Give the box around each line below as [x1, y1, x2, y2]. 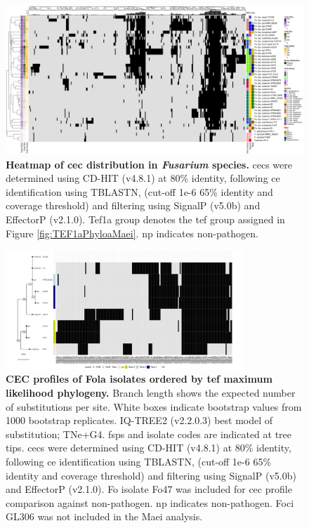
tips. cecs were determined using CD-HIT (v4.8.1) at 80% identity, [6, 440, 291, 455]
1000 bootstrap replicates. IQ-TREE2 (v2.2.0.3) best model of [6, 413, 273, 428]
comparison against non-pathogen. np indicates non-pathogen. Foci [6, 495, 294, 510]
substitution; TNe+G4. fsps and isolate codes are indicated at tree [6, 426, 292, 441]
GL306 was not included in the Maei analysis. [6, 509, 203, 524]
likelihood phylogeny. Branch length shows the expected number [6, 385, 296, 400]
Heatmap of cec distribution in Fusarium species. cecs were [6, 157, 292, 171]
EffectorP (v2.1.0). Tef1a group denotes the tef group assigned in [6, 211, 285, 226]
